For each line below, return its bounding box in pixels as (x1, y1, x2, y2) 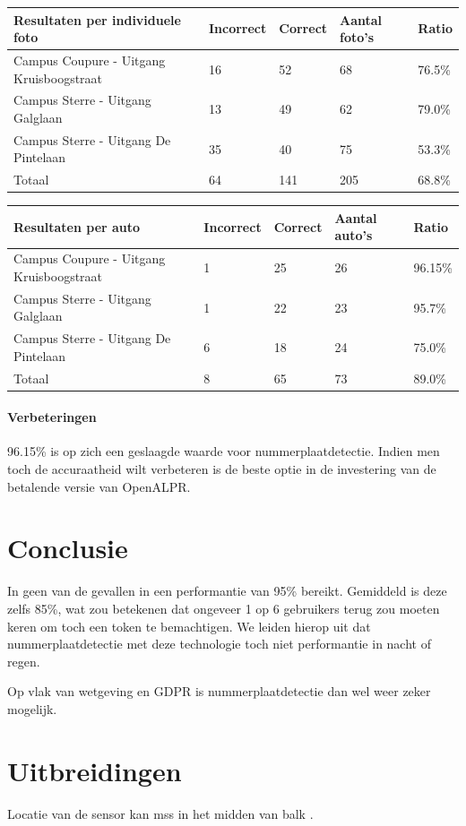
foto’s (340, 28, 375, 47)
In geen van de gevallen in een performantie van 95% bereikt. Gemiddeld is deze (7, 581, 447, 600)
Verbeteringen (7, 408, 97, 426)
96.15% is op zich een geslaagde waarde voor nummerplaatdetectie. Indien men (7, 442, 440, 460)
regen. (7, 651, 40, 670)
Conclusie (7, 529, 128, 566)
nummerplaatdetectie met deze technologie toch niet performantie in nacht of (7, 634, 431, 653)
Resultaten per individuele (13, 10, 181, 29)
